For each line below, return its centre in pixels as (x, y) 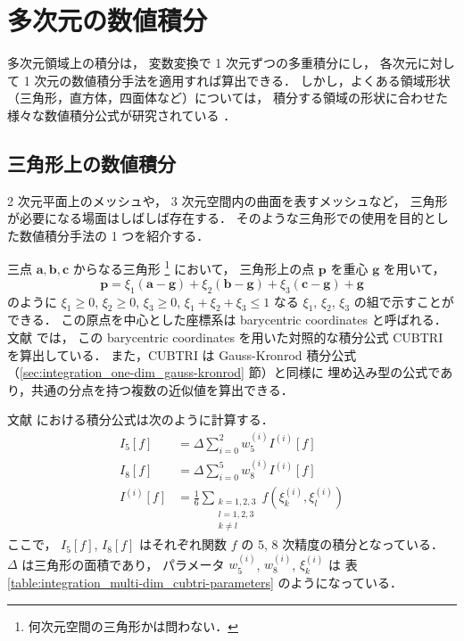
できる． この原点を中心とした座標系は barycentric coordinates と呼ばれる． (227, 320)
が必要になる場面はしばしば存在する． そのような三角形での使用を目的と (222, 218)
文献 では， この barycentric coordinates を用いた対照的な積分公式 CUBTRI (225, 337)
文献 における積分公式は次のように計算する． (141, 419)
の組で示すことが (404, 301)
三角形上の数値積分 (91, 163)
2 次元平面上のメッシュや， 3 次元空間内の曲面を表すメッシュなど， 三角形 (228, 200)
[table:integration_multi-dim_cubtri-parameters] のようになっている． (205, 583)
